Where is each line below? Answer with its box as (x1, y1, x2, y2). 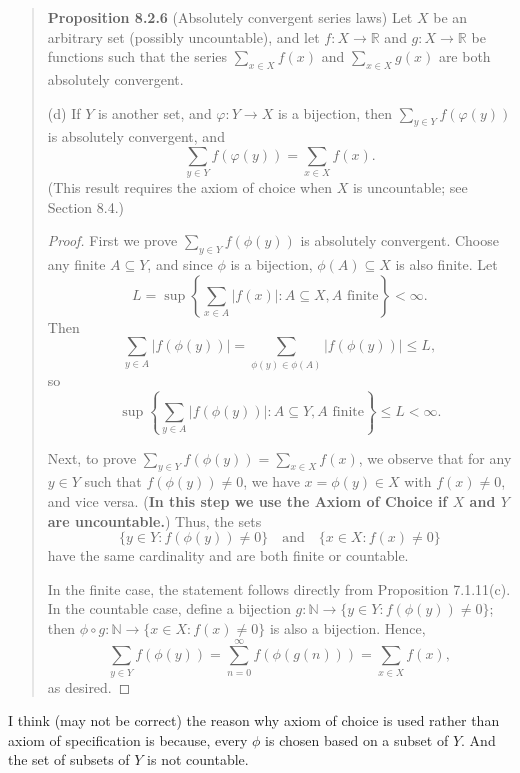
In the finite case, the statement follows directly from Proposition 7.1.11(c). (47, 578, 511, 599)
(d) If (47, 102, 81, 123)
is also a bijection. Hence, (269, 617, 426, 638)
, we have (243, 471, 300, 492)
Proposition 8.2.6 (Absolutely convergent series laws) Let (47, 7, 413, 27)
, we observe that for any (358, 447, 512, 468)
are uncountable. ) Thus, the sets (47, 510, 262, 531)
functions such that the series (47, 46, 228, 67)
